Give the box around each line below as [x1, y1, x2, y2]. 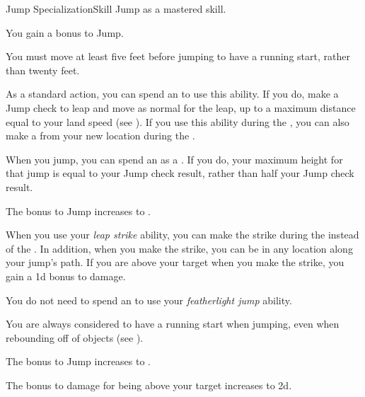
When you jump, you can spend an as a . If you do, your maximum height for [6, 151, 343, 166]
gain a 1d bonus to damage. [6, 268, 126, 283]
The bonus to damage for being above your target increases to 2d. [6, 377, 292, 392]
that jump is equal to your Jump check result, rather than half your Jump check [6, 166, 354, 180]
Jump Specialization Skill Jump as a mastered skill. [6, 1, 226, 16]
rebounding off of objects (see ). [6, 330, 144, 345]
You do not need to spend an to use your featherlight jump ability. [6, 292, 292, 307]
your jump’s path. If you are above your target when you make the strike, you [6, 255, 344, 270]
